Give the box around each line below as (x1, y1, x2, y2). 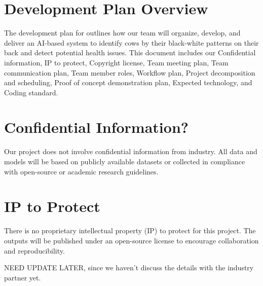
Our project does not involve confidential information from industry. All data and (4, 146, 257, 157)
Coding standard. (4, 87, 58, 97)
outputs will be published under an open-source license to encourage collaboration (4, 235, 259, 245)
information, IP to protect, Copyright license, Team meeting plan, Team (4, 57, 229, 67)
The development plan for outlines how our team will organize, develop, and (4, 27, 241, 38)
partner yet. (4, 272, 41, 282)
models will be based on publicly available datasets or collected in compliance (4, 156, 245, 166)
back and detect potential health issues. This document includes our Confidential (4, 47, 256, 58)
